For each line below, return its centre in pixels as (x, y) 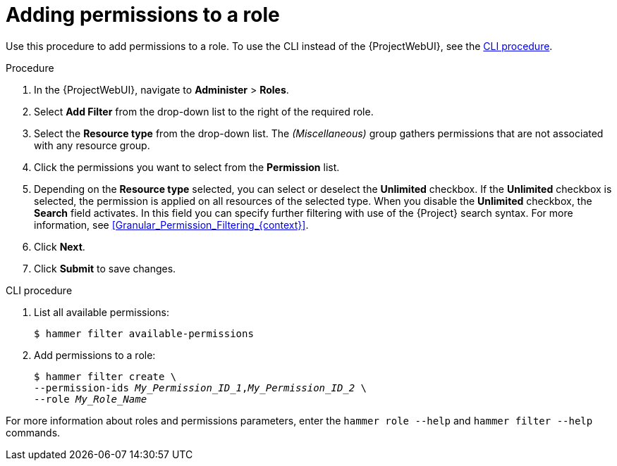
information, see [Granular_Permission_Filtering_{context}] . (171, 225)
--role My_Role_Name (91, 399)
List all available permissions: (102, 312)
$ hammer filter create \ (105, 376)
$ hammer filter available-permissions (144, 333)
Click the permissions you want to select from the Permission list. (187, 167)
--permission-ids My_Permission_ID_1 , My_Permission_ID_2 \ (201, 388)
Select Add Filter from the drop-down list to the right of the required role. (204, 111)
